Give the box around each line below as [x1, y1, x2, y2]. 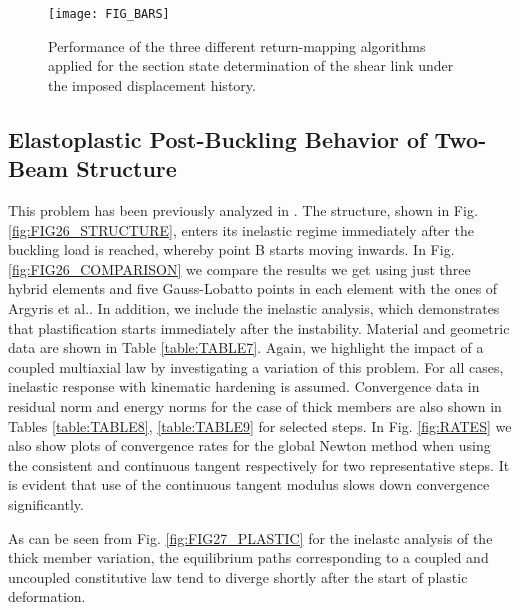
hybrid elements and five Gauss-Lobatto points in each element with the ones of [8, 278, 498, 299]
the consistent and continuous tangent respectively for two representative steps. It [8, 454, 510, 475]
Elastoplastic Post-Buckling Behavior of [8, 123, 427, 154]
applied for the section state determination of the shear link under [48, 55, 454, 76]
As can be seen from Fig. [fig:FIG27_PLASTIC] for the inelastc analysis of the [8, 527, 493, 548]
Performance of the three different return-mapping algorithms [48, 35, 426, 56]
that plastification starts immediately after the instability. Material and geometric [8, 317, 510, 338]
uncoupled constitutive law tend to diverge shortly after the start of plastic [8, 566, 468, 587]
